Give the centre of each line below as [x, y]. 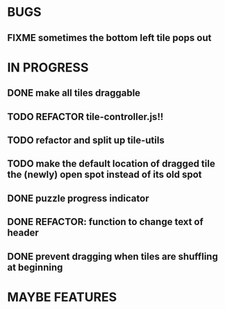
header [23, 233]
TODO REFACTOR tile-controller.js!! [85, 116]
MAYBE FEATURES [62, 297]
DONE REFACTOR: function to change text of [105, 222]
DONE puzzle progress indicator [78, 198]
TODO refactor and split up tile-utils [86, 140]
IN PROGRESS [48, 67]
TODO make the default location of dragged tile [111, 164]
